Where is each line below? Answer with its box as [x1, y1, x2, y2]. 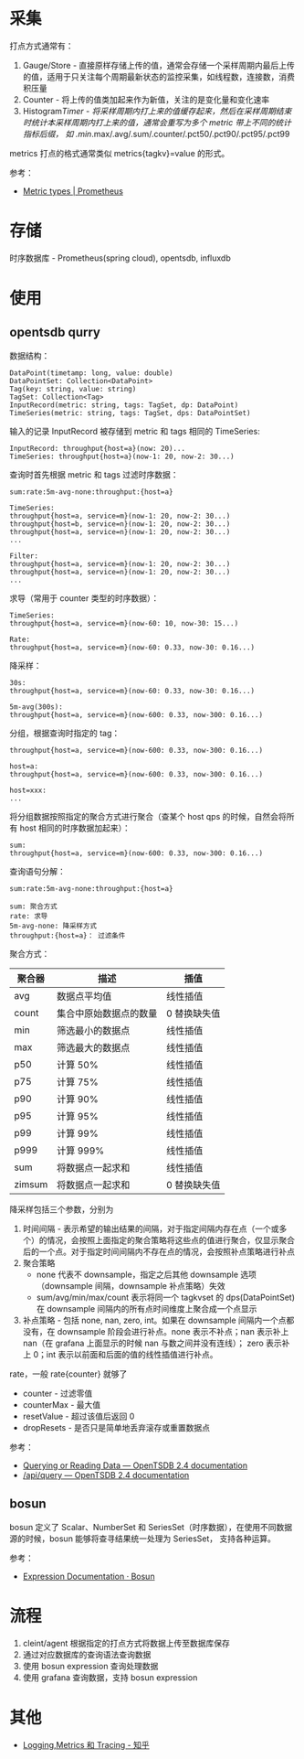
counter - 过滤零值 [22, 1388, 93, 1399]
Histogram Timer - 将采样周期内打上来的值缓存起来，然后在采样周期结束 [22, 105, 292, 116]
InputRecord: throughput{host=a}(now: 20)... [9, 444, 185, 453]
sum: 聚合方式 [9, 902, 58, 911]
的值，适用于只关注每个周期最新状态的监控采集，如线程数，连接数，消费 [22, 70, 295, 82]
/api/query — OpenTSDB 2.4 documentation [22, 1469, 190, 1480]
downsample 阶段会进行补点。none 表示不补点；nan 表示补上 [57, 1325, 289, 1336]
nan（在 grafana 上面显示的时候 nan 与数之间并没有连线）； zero [22, 1337, 265, 1348]
